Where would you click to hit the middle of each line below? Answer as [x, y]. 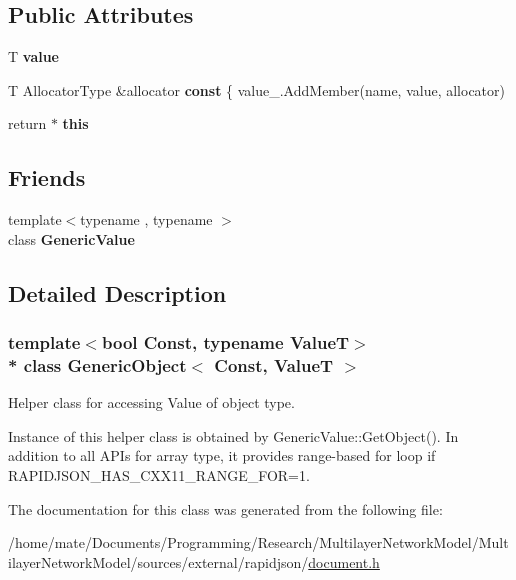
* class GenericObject [97, 365]
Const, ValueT [274, 365]
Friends [47, 177]
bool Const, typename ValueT [225, 342]
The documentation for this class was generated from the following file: [225, 508]
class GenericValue [71, 238]
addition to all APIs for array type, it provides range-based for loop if [222, 455]
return [27, 123]
